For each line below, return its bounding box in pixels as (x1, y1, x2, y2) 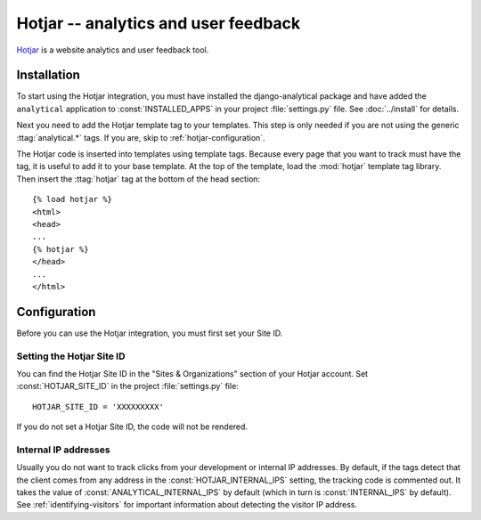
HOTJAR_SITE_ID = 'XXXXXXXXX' (32, 402, 165, 411)
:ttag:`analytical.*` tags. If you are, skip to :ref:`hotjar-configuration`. (16, 132, 266, 142)
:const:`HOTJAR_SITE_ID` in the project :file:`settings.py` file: (16, 381, 240, 392)
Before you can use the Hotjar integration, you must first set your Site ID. (16, 328, 283, 338)
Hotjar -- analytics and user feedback (16, 13, 301, 33)
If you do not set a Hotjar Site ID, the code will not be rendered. (16, 421, 249, 432)
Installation (16, 68, 80, 83)
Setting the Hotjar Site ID (16, 350, 126, 362)
